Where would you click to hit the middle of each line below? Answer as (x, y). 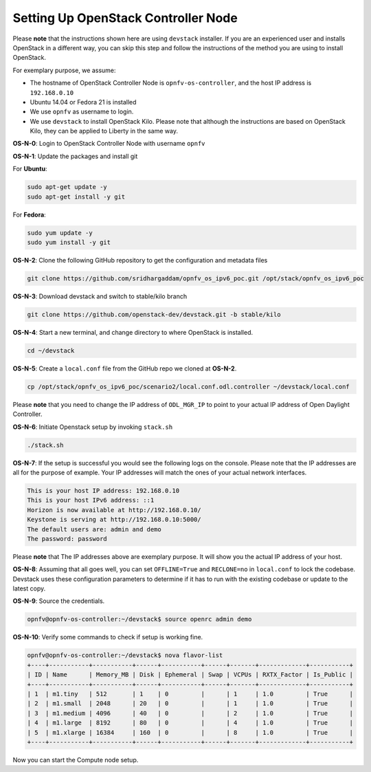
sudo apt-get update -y (67, 187)
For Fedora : (29, 214)
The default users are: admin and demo (94, 529)
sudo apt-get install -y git (76, 197)
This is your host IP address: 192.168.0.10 (103, 490)
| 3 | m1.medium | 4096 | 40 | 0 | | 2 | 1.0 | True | (190, 713)
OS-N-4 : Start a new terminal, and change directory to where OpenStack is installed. (133, 332)
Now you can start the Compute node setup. (76, 760)
